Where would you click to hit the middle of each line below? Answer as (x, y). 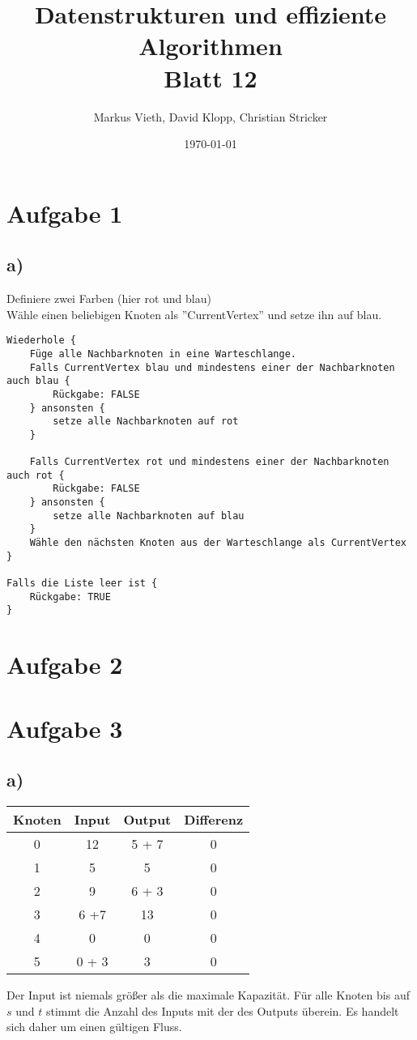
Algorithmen (211, 46)
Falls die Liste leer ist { (82, 584)
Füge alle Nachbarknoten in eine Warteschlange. (163, 354)
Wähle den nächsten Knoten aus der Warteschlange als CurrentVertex (218, 543)
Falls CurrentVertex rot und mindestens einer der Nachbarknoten (209, 462)
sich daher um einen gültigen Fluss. (94, 1027)
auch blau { (38, 381)
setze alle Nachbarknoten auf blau (149, 516)
